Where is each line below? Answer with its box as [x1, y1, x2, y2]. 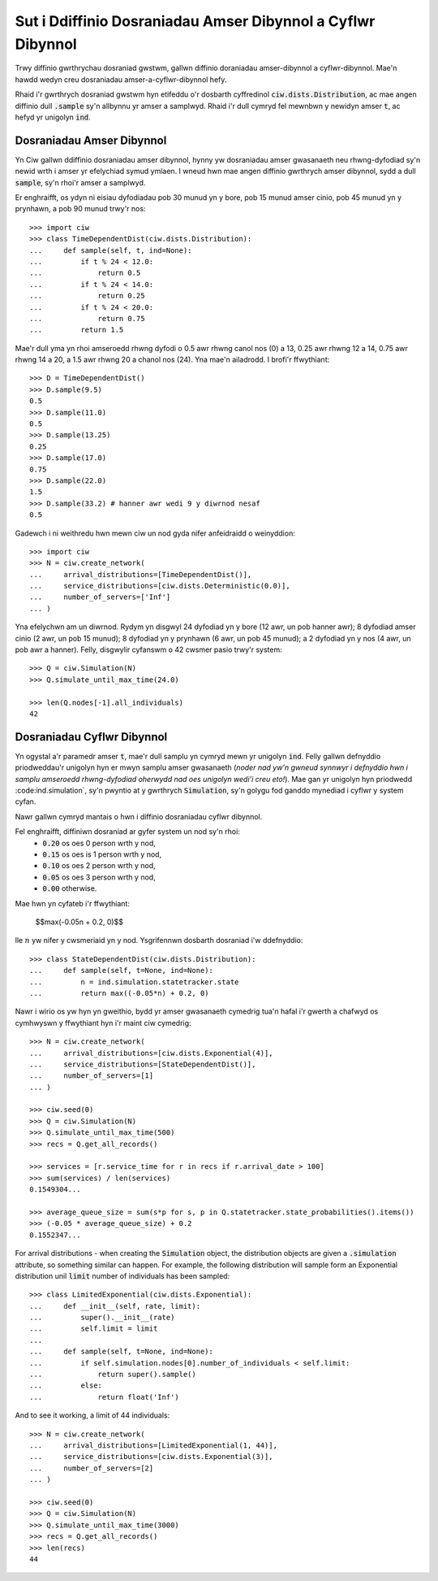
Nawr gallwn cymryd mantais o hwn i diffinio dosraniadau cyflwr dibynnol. [15, 811, 263, 821]
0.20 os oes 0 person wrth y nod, [42, 838, 156, 848]
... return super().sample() [29, 1370, 196, 1379]
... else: [29, 1381, 103, 1390]
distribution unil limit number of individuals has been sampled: [15, 1270, 230, 1280]
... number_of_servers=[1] [29, 1071, 154, 1080]
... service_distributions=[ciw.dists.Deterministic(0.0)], [29, 581, 291, 591]
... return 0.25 [29, 291, 145, 301]
